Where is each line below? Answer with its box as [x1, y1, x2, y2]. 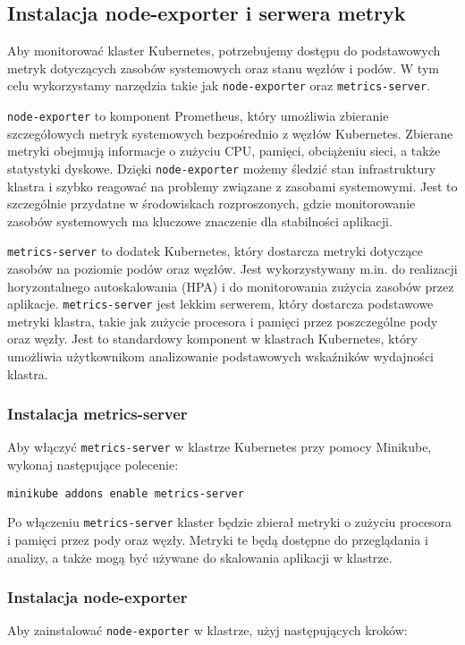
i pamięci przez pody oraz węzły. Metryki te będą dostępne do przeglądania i [7, 530, 428, 548]
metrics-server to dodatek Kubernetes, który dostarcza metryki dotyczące [7, 242, 423, 260]
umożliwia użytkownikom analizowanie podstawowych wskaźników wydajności [7, 347, 434, 366]
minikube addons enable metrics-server [7, 487, 244, 500]
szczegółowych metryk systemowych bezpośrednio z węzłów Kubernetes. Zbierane [7, 123, 453, 142]
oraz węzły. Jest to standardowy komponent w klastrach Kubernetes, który [7, 329, 418, 348]
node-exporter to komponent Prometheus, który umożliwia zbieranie [7, 106, 389, 125]
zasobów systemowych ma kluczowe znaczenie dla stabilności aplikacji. [7, 211, 393, 230]
